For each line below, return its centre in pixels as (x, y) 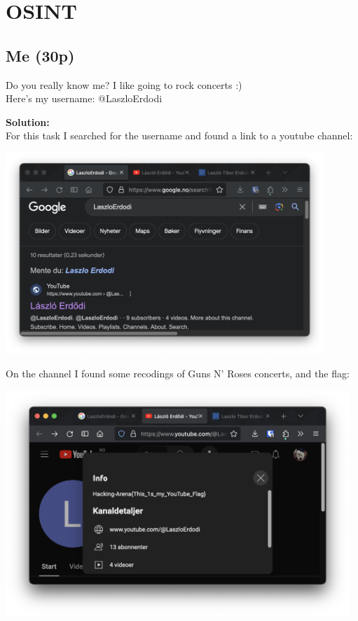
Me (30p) (40, 55)
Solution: (28, 121)
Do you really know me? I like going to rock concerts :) (124, 84)
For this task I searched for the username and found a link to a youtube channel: (179, 135)
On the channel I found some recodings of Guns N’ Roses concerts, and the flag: (178, 373)
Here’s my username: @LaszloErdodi (84, 98)
